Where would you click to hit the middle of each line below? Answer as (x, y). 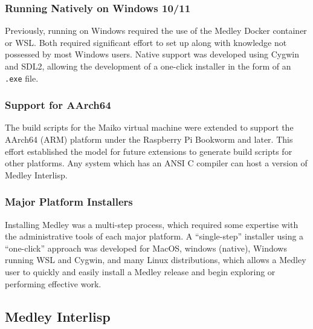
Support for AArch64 (58, 105)
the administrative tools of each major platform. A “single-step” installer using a (154, 236)
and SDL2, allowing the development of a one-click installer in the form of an (148, 66)
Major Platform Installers (69, 202)
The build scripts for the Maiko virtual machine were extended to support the (149, 127)
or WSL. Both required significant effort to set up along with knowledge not (146, 42)
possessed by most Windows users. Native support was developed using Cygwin (152, 54)
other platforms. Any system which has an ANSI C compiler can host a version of (156, 163)
